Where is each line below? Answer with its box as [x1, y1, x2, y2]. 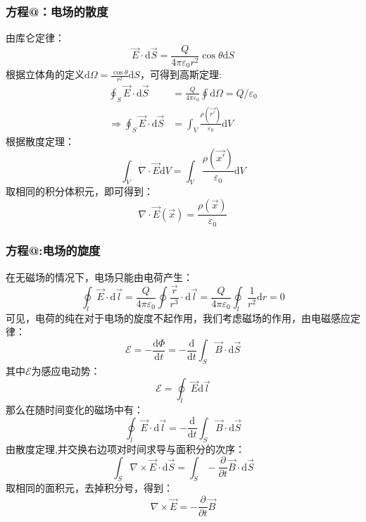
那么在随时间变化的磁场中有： [6, 402, 144, 417]
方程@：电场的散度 [6, 2, 108, 20]
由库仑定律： [6, 30, 65, 45]
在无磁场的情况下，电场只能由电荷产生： [6, 269, 193, 284]
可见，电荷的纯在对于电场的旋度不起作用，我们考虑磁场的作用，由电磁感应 [6, 310, 351, 325]
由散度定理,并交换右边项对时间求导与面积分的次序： [6, 441, 245, 456]
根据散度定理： [6, 133, 75, 148]
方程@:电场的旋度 [6, 242, 101, 259]
